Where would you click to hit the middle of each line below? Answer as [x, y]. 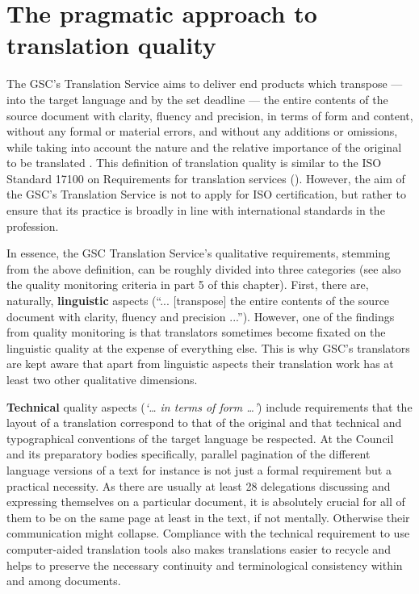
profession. [33, 226]
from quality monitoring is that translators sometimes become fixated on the [196, 332]
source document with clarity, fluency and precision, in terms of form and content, [210, 115]
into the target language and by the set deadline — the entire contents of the [197, 99]
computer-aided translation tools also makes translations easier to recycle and [199, 548]
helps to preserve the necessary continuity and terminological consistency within [205, 565]
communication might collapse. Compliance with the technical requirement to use [208, 533]
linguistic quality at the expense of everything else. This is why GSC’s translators [208, 347]
